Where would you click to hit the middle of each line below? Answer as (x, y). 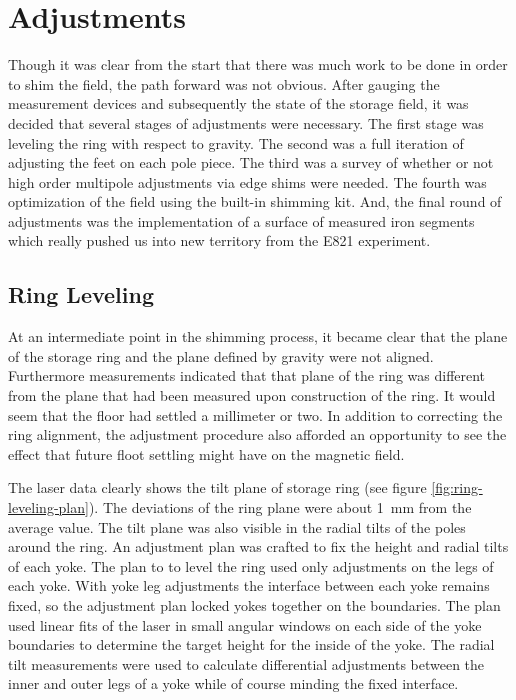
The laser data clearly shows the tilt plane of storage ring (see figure (217, 487)
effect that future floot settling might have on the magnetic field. (206, 453)
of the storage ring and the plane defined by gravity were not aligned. (221, 355)
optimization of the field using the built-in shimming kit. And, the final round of (255, 201)
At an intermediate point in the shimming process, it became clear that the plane (258, 336)
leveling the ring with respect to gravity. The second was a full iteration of (236, 142)
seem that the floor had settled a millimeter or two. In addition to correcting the (255, 414)
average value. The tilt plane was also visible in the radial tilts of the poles (237, 526)
